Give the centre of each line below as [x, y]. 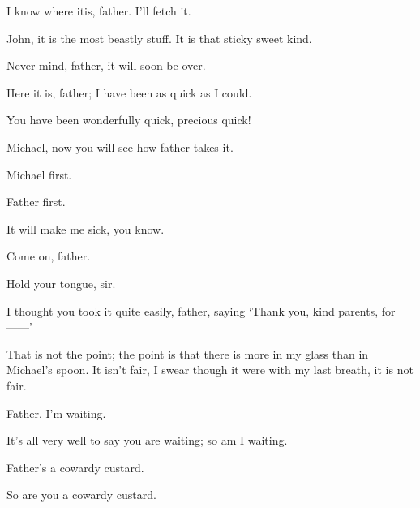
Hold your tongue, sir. [61, 283]
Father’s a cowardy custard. [75, 467]
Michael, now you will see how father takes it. [120, 146]
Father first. [36, 202]
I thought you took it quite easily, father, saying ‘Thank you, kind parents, [193, 310]
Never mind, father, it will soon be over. [106, 65]
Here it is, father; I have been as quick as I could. [129, 92]
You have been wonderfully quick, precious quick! [129, 120]
